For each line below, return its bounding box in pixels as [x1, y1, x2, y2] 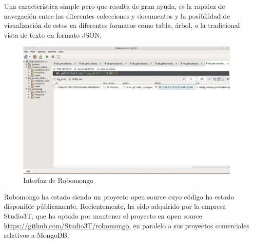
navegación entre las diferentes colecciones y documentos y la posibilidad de [4, 10, 230, 21]
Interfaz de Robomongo [23, 175, 94, 185]
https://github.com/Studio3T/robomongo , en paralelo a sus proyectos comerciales [4, 220, 249, 230]
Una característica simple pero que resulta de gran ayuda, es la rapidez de [4, 1, 225, 11]
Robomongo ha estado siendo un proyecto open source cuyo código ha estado [4, 191, 234, 201]
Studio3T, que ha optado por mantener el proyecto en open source [4, 210, 202, 221]
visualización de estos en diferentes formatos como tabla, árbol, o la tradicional [4, 20, 240, 30]
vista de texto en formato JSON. [4, 29, 102, 40]
